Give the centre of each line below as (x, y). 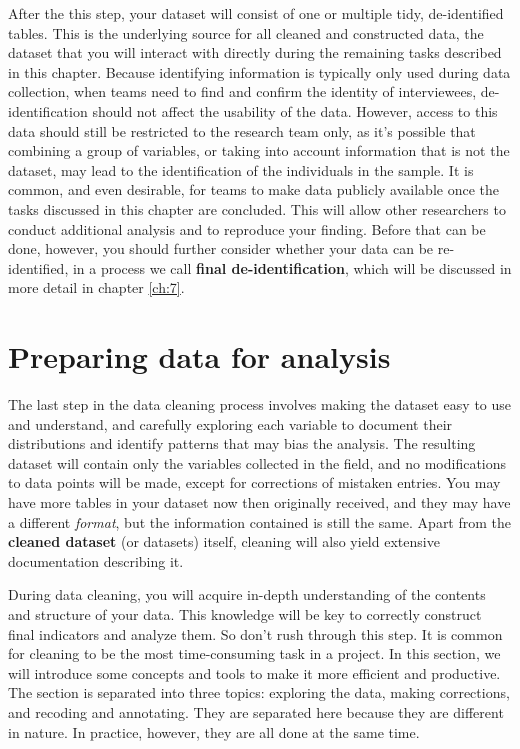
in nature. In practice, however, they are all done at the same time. (214, 731)
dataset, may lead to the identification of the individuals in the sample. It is (241, 169)
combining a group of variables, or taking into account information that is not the (259, 150)
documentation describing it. (96, 560)
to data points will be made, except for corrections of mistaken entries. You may (254, 482)
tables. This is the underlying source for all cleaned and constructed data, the (246, 32)
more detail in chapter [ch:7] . (96, 287)
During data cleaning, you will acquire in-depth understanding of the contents (247, 594)
